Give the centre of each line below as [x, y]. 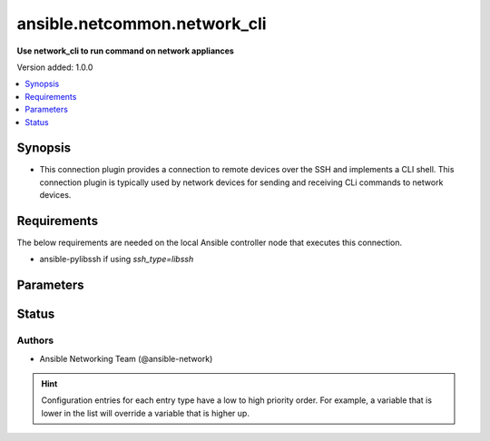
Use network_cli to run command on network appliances [126, 51]
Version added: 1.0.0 [55, 67]
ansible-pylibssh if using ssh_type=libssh [117, 260]
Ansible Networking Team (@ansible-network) [126, 358]
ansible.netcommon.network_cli [142, 24]
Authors [35, 340]
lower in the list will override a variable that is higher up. [145, 413]
